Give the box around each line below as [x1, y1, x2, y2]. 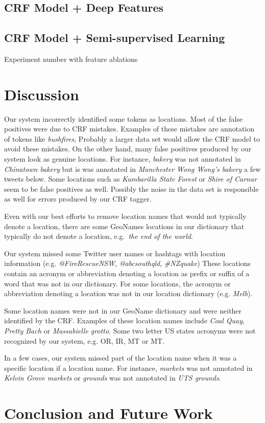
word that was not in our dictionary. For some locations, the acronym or [4, 278, 231, 288]
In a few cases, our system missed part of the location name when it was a [4, 352, 237, 363]
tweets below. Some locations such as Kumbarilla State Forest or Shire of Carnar [4, 173, 257, 184]
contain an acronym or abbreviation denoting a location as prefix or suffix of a [4, 268, 250, 279]
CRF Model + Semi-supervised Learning [4, 30, 225, 46]
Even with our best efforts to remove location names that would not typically [4, 211, 247, 221]
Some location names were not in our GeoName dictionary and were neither [4, 305, 242, 316]
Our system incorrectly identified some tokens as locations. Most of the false [4, 113, 243, 124]
